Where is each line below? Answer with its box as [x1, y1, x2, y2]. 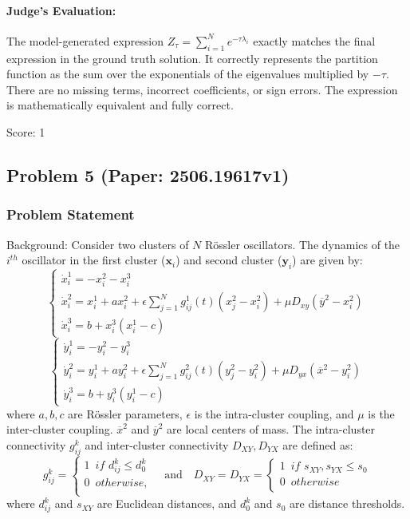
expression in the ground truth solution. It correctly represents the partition [6, 50, 378, 66]
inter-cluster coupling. [6, 421, 113, 438]
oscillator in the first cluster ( [22, 252, 166, 268]
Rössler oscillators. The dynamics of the [205, 236, 400, 252]
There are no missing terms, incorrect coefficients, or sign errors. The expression [6, 81, 398, 97]
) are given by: [292, 252, 363, 268]
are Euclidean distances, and [97, 495, 237, 512]
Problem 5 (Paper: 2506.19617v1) [6, 162, 290, 187]
